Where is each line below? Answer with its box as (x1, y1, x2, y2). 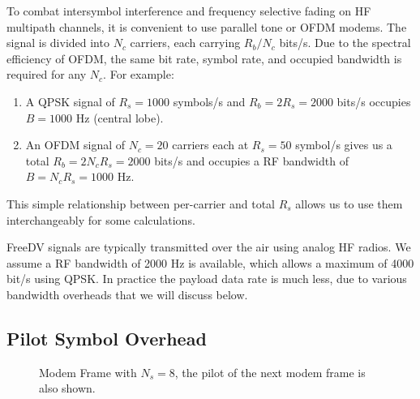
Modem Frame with (39, 363, 137, 380)
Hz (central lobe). (75, 109, 164, 126)
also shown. (39, 380, 96, 397)
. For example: (103, 66, 174, 83)
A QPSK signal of (25, 92, 115, 109)
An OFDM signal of (25, 136, 126, 153)
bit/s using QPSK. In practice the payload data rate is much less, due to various (6, 270, 407, 287)
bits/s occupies (336, 92, 411, 109)
